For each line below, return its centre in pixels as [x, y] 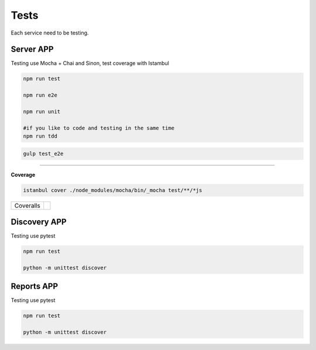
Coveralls [27, 205]
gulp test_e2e [43, 153]
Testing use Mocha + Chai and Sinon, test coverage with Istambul [90, 63]
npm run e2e [40, 95]
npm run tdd [40, 136]
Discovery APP [39, 222]
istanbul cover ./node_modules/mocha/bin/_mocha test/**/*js [113, 190]
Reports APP [35, 286]
